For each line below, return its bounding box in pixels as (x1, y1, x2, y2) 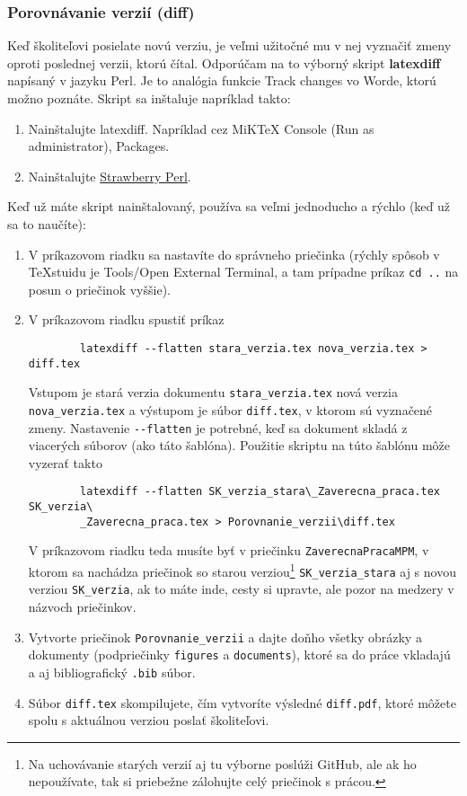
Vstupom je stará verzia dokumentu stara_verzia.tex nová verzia (28, 383, 398, 402)
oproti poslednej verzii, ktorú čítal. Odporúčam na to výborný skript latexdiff (7, 53, 441, 72)
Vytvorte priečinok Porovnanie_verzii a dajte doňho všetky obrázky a (28, 627, 422, 646)
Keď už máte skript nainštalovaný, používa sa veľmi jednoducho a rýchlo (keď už (7, 197, 451, 216)
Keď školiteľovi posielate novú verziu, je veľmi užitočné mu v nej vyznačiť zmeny (7, 36, 452, 55)
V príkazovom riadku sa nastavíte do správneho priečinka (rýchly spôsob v (28, 244, 440, 263)
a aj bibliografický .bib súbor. (28, 662, 196, 681)
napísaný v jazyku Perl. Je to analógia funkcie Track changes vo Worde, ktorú (7, 71, 436, 90)
